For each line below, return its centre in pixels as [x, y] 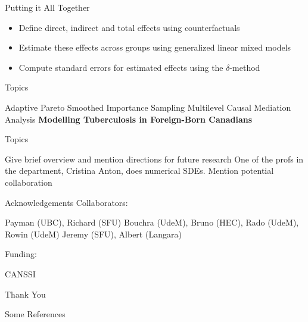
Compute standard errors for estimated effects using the [121, 67]
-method [245, 67]
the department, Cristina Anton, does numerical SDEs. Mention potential [139, 171]
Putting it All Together [47, 7]
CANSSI [20, 273]
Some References [35, 314]
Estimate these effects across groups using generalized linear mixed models [155, 47]
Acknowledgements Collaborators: [66, 202]
